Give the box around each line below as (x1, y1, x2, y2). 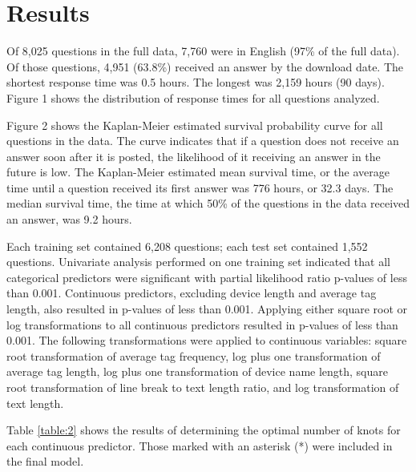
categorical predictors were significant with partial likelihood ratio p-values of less (6, 268, 407, 285)
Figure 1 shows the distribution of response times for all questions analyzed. (6, 89, 380, 106)
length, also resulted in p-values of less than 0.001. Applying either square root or (6, 301, 408, 317)
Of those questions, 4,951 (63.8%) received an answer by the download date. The (6, 58, 404, 75)
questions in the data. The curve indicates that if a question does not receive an (6, 132, 399, 149)
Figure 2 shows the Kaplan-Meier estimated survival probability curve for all (6, 116, 383, 133)
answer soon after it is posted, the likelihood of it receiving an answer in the (6, 147, 381, 164)
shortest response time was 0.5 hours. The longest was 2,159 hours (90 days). (6, 74, 385, 91)
